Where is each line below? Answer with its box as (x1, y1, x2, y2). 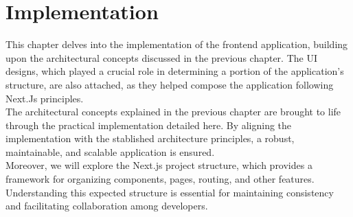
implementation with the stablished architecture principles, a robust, (5, 131, 295, 146)
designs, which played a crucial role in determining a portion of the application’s (5, 64, 344, 78)
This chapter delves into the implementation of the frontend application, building (5, 37, 348, 52)
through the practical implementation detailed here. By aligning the (5, 117, 292, 132)
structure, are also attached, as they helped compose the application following (5, 77, 334, 91)
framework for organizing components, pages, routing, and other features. (5, 172, 315, 186)
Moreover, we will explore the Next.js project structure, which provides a (5, 158, 312, 172)
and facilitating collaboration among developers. (5, 198, 208, 213)
